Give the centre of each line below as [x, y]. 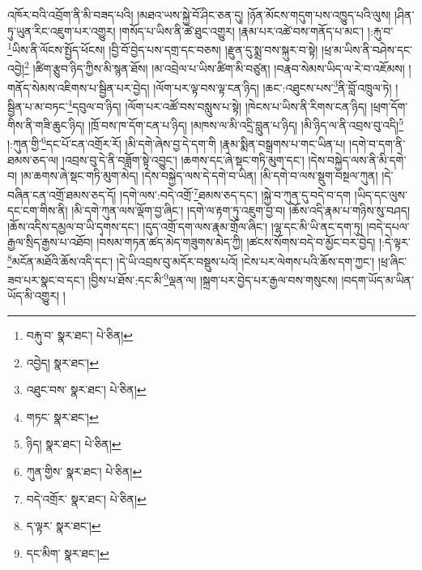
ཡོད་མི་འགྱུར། [34, 296]
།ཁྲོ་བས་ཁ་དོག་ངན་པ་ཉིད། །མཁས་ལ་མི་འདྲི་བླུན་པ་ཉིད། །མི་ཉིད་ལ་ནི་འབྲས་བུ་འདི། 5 [246, 124]
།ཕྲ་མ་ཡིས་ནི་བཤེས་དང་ [367, 49]
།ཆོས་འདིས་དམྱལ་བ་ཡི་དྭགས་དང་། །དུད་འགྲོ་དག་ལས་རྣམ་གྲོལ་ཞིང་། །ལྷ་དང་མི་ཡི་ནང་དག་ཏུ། [185, 226]
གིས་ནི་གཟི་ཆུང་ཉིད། [46, 124]
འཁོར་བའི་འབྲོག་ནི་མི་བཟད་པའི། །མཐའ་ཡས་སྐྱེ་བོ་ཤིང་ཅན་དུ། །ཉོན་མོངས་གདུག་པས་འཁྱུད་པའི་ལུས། [199, 15]
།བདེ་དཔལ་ [388, 226]
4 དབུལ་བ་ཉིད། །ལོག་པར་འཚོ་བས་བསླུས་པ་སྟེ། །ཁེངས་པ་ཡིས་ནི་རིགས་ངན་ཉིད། [217, 105]
